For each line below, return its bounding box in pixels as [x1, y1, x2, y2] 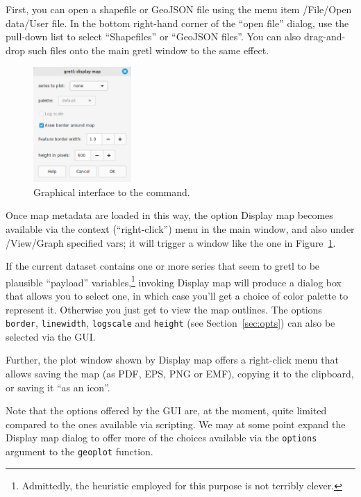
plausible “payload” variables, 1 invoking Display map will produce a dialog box [6, 272, 342, 289]
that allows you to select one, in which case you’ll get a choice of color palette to [6, 288, 349, 302]
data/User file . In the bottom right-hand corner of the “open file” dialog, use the [6, 15, 349, 30]
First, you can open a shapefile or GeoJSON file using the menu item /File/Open [6, 2, 352, 16]
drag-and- [304, 29, 346, 44]
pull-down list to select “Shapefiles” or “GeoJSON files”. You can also [6, 29, 301, 44]
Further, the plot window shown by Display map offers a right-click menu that [6, 352, 339, 367]
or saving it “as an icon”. [6, 380, 110, 394]
